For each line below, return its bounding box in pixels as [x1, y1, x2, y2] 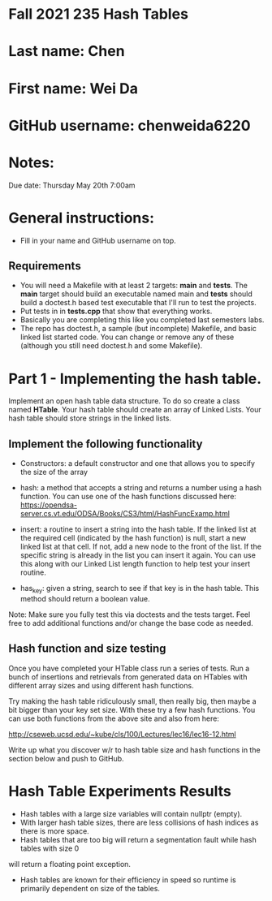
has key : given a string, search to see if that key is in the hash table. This [19, 584, 260, 595]
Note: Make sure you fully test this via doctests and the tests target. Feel [8, 610, 251, 619]
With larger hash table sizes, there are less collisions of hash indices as [19, 817, 259, 827]
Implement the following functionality [8, 437, 203, 450]
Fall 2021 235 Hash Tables [8, 5, 189, 24]
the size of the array [19, 468, 88, 477]
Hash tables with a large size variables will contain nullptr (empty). [19, 808, 243, 818]
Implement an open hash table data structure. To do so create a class [8, 396, 240, 406]
